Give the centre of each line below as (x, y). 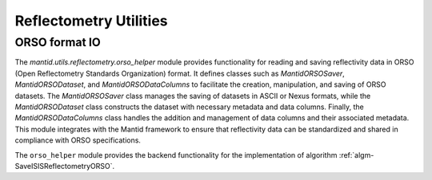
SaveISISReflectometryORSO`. (65, 166)
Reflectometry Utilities (91, 21)
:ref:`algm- (356, 155)
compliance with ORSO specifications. (78, 140)
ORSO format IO (58, 42)
